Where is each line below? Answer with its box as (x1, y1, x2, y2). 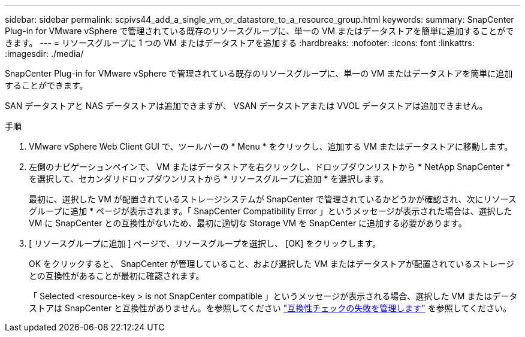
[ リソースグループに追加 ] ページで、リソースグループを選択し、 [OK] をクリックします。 (29, 238, 381, 248)
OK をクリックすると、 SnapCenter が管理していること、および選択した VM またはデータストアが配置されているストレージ (29, 259, 515, 269)
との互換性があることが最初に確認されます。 (29, 271, 204, 281)
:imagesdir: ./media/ (5, 48, 84, 59)
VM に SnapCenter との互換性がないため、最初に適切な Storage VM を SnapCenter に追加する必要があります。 (29, 218, 467, 228)
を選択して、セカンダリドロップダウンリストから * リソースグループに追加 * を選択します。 (29, 174, 388, 184)
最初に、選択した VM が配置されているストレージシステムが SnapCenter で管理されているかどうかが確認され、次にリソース (29, 194, 517, 204)
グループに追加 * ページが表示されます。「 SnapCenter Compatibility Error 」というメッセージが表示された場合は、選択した (29, 206, 512, 216)
